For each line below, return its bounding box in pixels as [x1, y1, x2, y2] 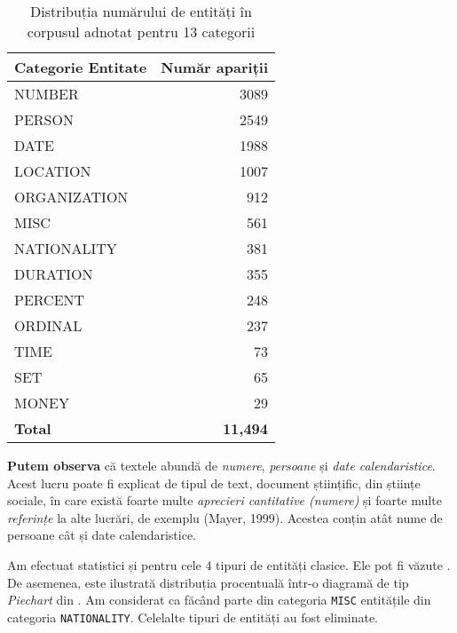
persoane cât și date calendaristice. [7, 526, 197, 544]
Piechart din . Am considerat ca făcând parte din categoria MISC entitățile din [7, 590, 431, 609]
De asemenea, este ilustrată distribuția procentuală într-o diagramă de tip [7, 573, 409, 591]
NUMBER [14, 83, 79, 104]
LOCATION [14, 161, 91, 181]
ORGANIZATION [14, 186, 129, 207]
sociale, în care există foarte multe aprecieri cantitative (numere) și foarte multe [7, 491, 442, 510]
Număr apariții [161, 57, 268, 77]
